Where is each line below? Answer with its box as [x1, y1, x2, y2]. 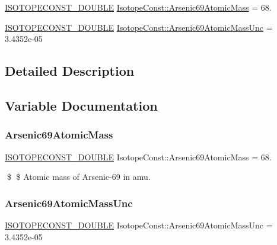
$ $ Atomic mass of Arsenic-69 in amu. [7, 170, 151, 183]
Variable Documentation [5, 96, 158, 114]
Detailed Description [5, 62, 135, 80]
